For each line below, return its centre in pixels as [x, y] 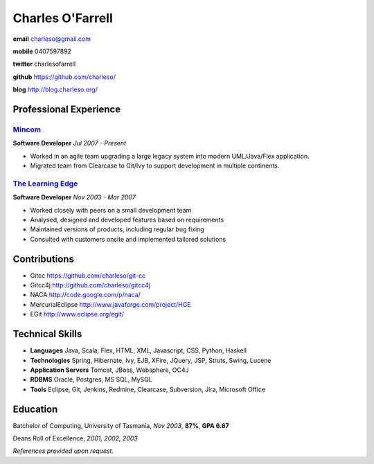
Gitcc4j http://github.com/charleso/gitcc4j [90, 285]
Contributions [43, 259]
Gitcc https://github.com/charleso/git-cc [88, 275]
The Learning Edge [45, 184]
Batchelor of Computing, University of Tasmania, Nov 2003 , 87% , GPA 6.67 [121, 425]
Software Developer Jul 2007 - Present [70, 143]
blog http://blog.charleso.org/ [55, 89]
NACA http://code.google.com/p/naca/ [86, 295]
